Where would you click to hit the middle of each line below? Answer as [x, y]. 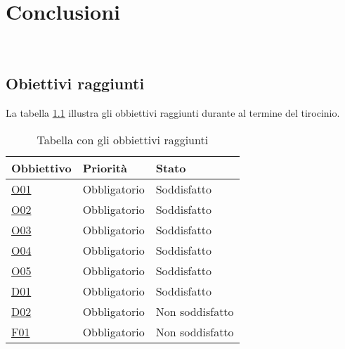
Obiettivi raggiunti [75, 83]
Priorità [105, 167]
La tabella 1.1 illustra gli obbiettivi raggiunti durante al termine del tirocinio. [173, 112]
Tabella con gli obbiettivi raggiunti [123, 139]
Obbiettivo [41, 167]
